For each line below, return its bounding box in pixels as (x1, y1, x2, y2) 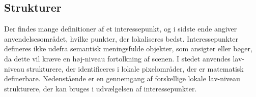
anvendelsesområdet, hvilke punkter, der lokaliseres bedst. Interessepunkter (4, 33, 239, 44)
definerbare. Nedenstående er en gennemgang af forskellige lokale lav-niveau (4, 73, 240, 84)
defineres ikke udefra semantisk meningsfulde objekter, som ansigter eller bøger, (4, 43, 252, 54)
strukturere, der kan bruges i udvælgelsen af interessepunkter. (4, 83, 197, 93)
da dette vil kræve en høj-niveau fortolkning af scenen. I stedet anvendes (4, 53, 231, 63)
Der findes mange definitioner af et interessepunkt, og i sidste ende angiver (4, 23, 237, 34)
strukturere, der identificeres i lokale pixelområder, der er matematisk (26, 63, 244, 74)
